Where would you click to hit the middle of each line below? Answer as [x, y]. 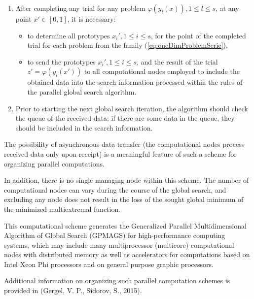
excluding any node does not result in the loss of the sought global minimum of [124, 199]
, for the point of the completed [198, 35]
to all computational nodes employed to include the [162, 71]
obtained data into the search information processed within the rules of [135, 82]
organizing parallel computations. [54, 163]
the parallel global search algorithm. [82, 91]
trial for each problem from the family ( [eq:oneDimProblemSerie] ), [127, 45]
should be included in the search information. [84, 127]
